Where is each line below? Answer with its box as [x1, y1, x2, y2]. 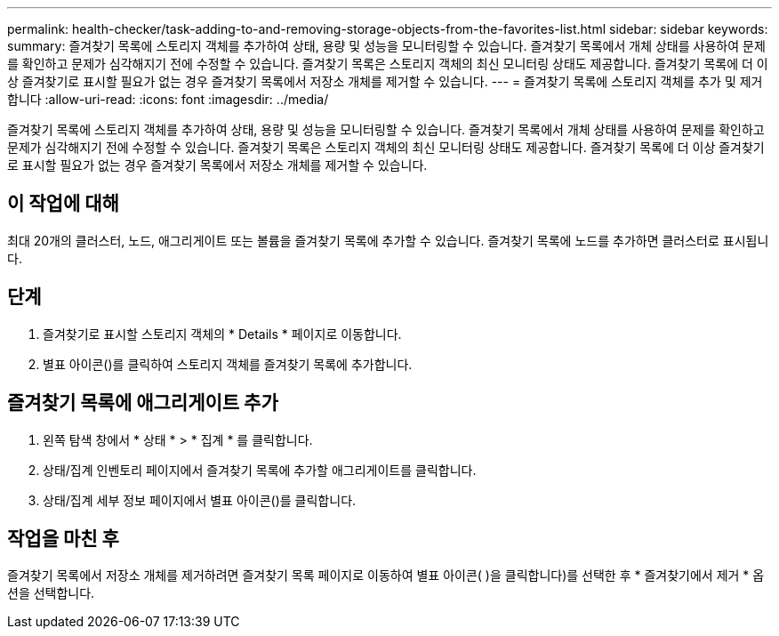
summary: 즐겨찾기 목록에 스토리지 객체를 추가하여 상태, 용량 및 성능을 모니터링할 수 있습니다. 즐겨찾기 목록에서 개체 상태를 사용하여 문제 [7, 38, 766, 53]
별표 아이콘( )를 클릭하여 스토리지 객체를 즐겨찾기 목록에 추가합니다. [43, 356, 413, 372]
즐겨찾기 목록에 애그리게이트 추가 [7, 391, 278, 415]
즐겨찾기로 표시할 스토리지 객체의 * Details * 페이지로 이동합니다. [43, 326, 402, 342]
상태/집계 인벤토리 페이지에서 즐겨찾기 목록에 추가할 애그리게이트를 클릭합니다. [43, 462, 477, 478]
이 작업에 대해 [7, 192, 119, 215]
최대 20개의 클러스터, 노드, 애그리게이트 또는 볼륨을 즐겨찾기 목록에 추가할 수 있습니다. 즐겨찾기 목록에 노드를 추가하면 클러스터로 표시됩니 [7, 232, 769, 248]
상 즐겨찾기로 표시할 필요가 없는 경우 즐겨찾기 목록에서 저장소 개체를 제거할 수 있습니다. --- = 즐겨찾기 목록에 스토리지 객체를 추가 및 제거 [7, 74, 763, 89]
